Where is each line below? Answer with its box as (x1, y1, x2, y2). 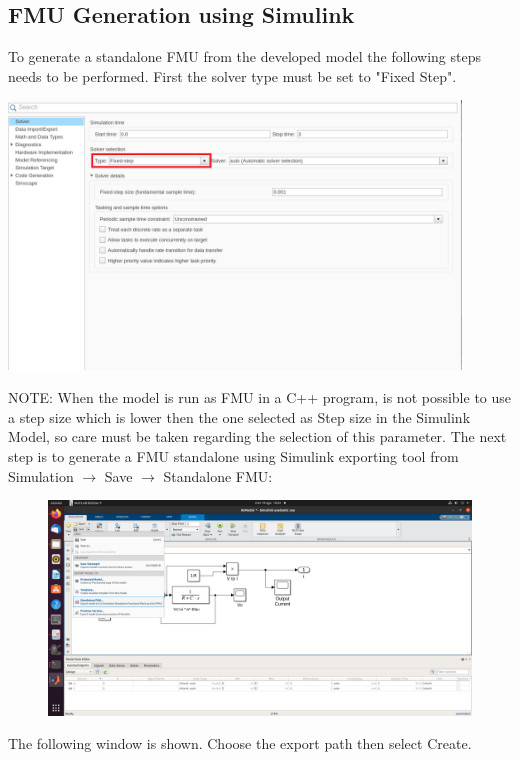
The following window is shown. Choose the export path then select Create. (8, 733, 472, 754)
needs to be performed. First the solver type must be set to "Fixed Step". (8, 65, 457, 86)
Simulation (8, 465, 74, 486)
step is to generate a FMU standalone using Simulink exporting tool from (8, 446, 459, 467)
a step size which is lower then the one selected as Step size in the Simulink (8, 406, 471, 427)
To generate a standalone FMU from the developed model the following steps (8, 46, 481, 67)
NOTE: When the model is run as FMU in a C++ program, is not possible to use (8, 387, 512, 408)
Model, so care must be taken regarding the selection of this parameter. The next (8, 426, 507, 447)
